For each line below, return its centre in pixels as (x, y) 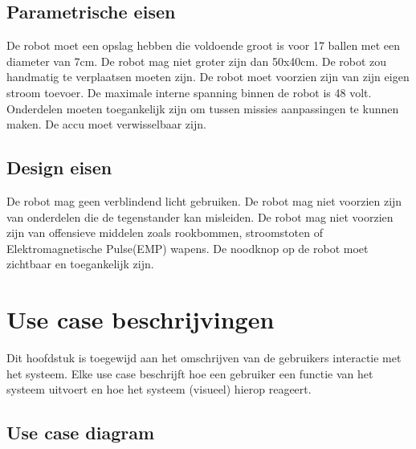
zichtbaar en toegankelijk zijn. (80, 264)
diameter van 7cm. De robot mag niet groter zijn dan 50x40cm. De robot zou (197, 61)
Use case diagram (81, 433)
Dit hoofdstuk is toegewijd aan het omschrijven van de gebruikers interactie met (204, 358)
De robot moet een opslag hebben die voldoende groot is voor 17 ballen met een (204, 45)
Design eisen (59, 167)
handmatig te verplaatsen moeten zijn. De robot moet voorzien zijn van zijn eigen (208, 77)
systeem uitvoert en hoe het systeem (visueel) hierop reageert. (159, 389)
